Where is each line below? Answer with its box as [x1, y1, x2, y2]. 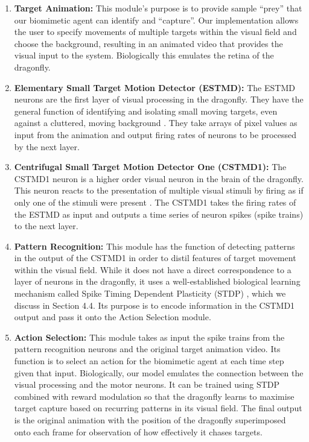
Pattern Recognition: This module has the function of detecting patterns [14, 239, 295, 252]
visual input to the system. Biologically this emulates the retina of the [14, 49, 274, 62]
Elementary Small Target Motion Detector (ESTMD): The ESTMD [14, 81, 295, 93]
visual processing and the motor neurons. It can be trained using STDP [14, 378, 280, 391]
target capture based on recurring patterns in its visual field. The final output [14, 402, 302, 414]
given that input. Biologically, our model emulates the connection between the [14, 366, 304, 379]
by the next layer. [14, 140, 80, 153]
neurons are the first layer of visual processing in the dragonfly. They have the [14, 93, 304, 106]
